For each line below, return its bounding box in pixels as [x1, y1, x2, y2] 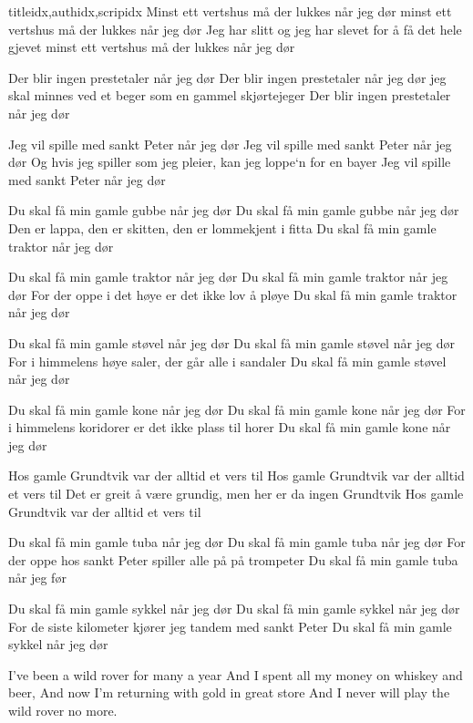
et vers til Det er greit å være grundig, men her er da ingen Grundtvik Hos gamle [8, 484, 464, 503]
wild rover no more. [8, 701, 118, 719]
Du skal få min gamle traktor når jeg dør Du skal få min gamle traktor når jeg [8, 267, 448, 286]
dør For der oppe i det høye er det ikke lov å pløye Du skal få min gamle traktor [8, 284, 458, 304]
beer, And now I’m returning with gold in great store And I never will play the [8, 683, 450, 702]
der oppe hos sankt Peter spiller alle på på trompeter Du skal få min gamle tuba [8, 550, 458, 569]
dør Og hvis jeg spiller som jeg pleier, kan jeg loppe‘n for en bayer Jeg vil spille [8, 152, 451, 171]
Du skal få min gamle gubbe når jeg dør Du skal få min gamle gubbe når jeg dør [8, 201, 459, 220]
